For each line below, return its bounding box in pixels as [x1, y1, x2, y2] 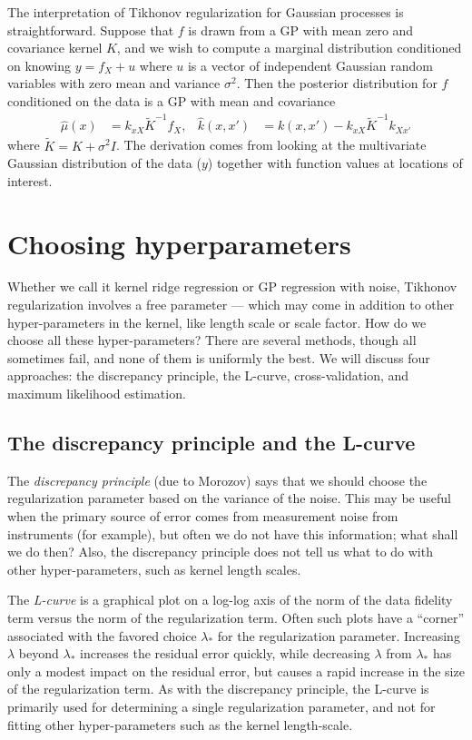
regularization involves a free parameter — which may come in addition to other [7, 295, 455, 314]
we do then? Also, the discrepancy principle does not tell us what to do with [7, 542, 433, 561]
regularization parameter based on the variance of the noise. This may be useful [7, 488, 451, 508]
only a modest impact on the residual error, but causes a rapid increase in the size [7, 661, 465, 680]
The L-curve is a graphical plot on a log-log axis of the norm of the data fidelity [7, 590, 453, 609]
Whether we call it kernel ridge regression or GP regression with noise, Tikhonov [7, 277, 457, 296]
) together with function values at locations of [207, 153, 463, 173]
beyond [18, 644, 59, 663]
